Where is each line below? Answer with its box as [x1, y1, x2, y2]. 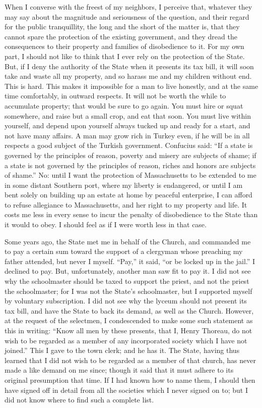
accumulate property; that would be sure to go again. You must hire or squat [5, 100, 243, 111]
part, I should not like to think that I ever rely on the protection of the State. [5, 50, 245, 61]
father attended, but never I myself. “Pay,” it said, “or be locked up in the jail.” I [5, 256, 255, 266]
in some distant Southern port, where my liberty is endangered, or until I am [5, 179, 243, 190]
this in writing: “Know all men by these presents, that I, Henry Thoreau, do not [5, 325, 252, 335]
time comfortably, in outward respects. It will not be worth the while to [5, 90, 226, 101]
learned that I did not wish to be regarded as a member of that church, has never [5, 354, 256, 365]
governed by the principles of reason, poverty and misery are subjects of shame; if [5, 149, 256, 160]
